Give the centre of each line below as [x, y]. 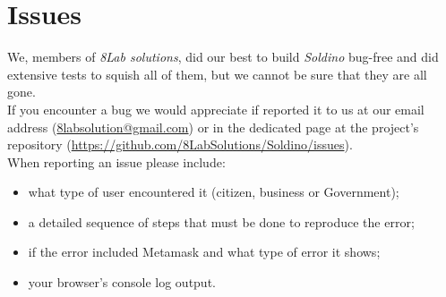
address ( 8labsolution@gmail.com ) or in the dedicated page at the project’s [213, 127]
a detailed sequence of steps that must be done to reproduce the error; [221, 221]
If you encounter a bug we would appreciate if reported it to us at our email [216, 109]
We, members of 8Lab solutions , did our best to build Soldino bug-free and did [223, 57]
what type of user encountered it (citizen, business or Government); [214, 192]
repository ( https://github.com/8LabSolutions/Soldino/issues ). [180, 144]
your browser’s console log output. [122, 282]
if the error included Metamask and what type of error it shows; [204, 252]
